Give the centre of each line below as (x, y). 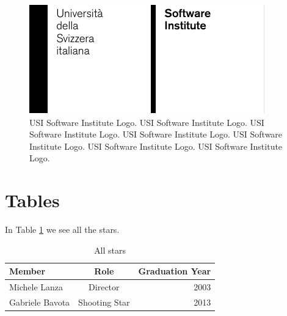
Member (27, 271)
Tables (32, 200)
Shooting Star (104, 302)
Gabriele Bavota (40, 302)
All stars (110, 250)
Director (104, 287)
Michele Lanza (36, 287)
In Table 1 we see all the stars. (62, 230)
